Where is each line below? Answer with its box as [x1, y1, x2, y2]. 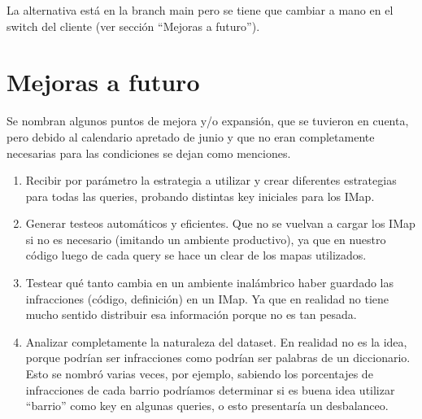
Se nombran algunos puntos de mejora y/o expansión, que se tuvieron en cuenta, [7, 112, 409, 129]
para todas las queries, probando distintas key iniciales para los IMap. [25, 187, 375, 204]
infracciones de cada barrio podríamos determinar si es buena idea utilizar [25, 381, 395, 398]
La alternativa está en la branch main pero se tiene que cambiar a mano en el [7, 2, 394, 18]
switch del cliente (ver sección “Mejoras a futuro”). [7, 17, 260, 34]
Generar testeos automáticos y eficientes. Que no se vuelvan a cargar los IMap [25, 215, 415, 232]
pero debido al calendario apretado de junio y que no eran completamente [7, 128, 375, 145]
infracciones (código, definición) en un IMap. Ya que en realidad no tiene [25, 290, 389, 307]
